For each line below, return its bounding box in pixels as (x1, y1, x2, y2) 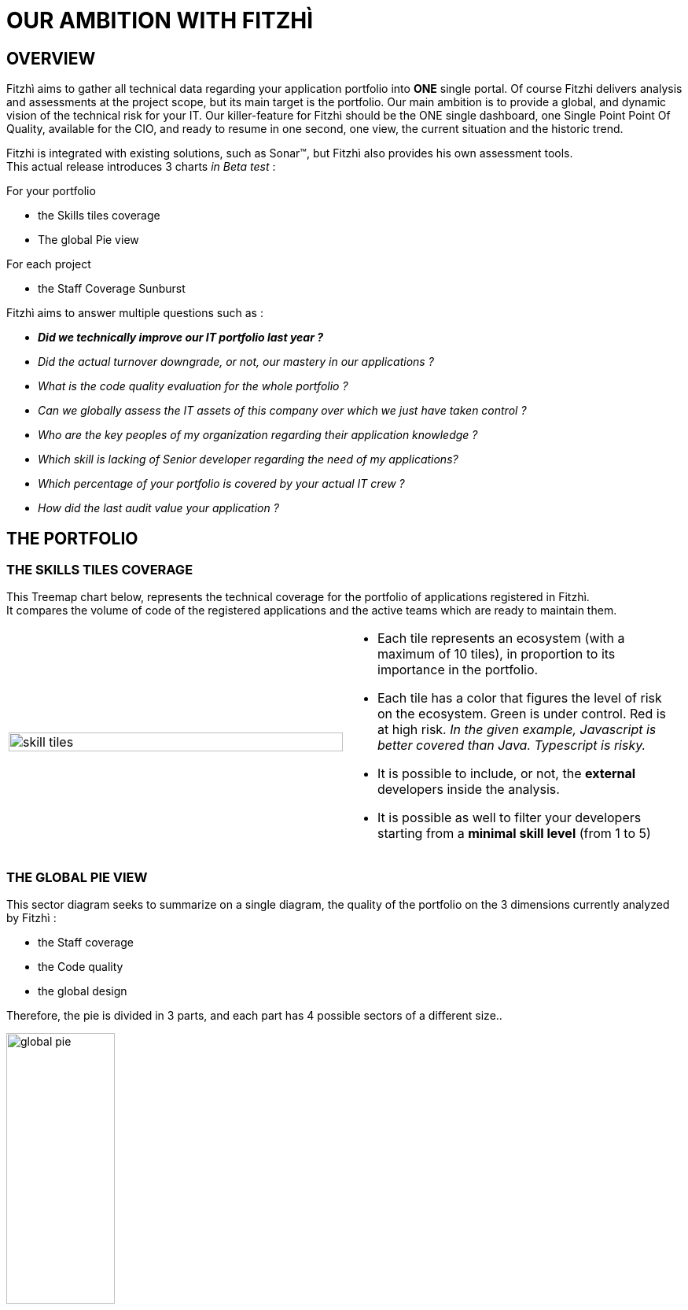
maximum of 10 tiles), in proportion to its (377, 646, 616, 662)
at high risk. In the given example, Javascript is (377, 721, 657, 738)
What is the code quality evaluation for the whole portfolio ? (38, 379, 348, 393)
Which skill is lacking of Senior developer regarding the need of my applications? (38, 452, 458, 467)
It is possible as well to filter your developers (377, 810, 642, 826)
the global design (38, 984, 127, 998)
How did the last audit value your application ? (38, 501, 279, 515)
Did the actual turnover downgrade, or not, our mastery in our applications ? (38, 355, 434, 369)
